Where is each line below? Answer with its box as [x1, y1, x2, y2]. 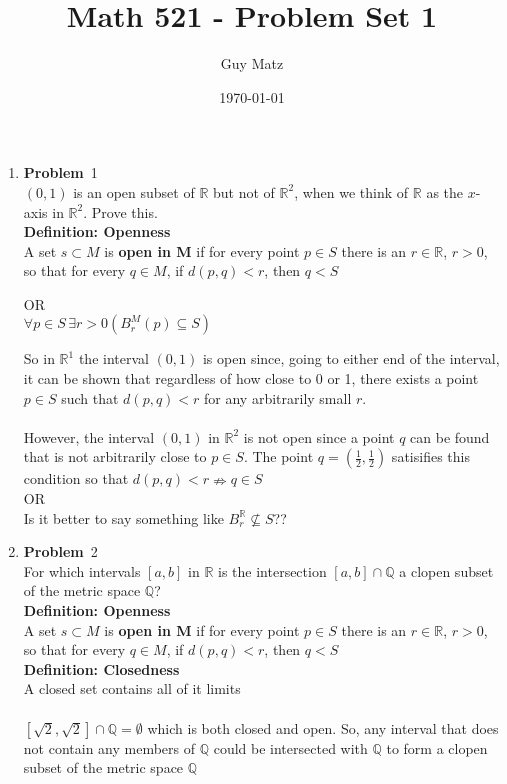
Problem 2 [23, 541, 98, 562]
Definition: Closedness [23, 658, 180, 679]
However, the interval [23, 426, 155, 447]
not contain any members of [23, 737, 196, 758]
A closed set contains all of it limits [23, 678, 241, 699]
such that [61, 387, 119, 408]
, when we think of [294, 181, 409, 202]
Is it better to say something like [23, 507, 224, 528]
